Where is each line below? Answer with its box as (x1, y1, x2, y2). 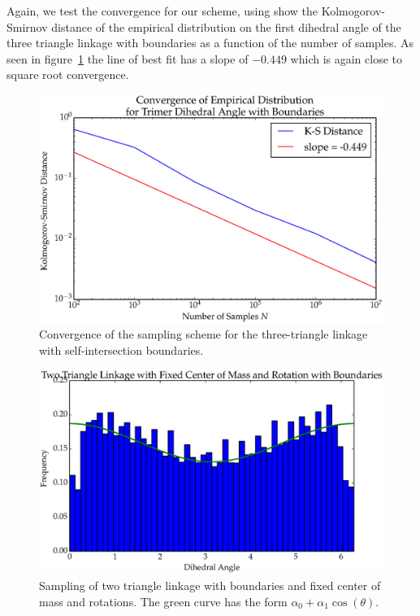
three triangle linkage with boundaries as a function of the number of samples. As (6, 34, 414, 51)
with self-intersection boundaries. (39, 341, 204, 358)
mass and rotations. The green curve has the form (39, 592, 288, 609)
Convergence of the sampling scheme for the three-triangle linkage (39, 325, 368, 343)
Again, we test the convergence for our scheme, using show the (6, 2, 318, 19)
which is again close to (290, 50, 403, 67)
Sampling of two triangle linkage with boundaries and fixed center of (39, 577, 381, 593)
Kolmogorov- (321, 2, 385, 19)
